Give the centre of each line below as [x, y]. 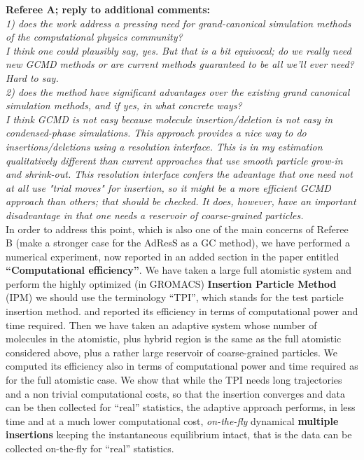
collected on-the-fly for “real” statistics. [90, 448]
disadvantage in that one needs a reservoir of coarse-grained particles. [155, 215]
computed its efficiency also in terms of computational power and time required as [182, 366]
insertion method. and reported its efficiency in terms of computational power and [182, 311]
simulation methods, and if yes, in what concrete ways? [124, 105]
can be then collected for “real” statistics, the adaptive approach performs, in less [181, 407]
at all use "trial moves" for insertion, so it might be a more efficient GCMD [168, 187]
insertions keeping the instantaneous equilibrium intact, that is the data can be [179, 434]
